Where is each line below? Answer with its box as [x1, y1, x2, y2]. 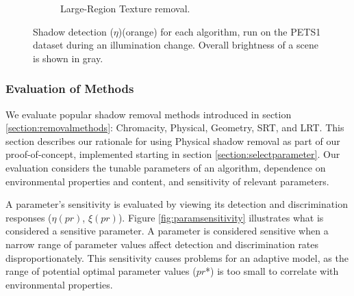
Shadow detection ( [33, 24, 114, 38]
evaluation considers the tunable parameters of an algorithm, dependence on [5, 160, 326, 174]
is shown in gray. [33, 51, 103, 65]
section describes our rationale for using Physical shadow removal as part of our [5, 133, 340, 148]
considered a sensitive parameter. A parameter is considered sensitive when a [5, 224, 329, 238]
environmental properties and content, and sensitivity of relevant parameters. [5, 174, 329, 188]
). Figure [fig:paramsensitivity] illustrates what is [118, 210, 324, 224]
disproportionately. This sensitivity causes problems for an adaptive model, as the [5, 250, 349, 265]
